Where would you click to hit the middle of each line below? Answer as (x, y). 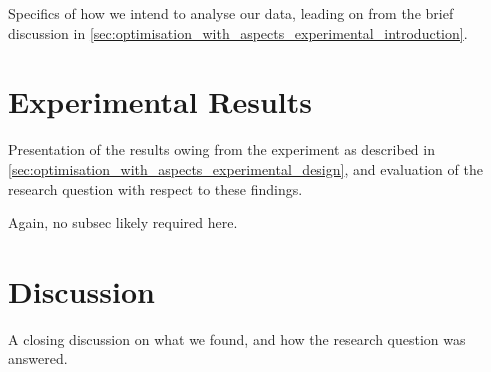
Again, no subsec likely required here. (123, 222)
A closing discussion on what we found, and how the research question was (237, 338)
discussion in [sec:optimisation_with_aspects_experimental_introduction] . (238, 32)
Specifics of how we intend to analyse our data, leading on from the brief (231, 13)
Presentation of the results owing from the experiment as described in (221, 149)
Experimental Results (160, 101)
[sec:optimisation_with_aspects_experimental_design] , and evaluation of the (245, 168)
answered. (38, 358)
